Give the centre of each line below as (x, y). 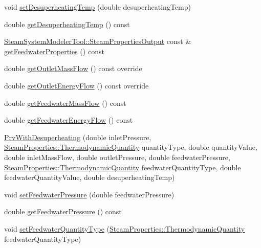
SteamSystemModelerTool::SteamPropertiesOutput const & (98, 41)
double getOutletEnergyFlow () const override (77, 85)
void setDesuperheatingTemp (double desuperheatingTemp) (97, 7)
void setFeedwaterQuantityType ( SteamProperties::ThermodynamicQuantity (125, 228)
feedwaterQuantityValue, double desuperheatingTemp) (90, 177)
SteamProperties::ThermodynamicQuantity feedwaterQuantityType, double (123, 167)
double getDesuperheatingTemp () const (67, 24)
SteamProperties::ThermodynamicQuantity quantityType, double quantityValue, (131, 147)
